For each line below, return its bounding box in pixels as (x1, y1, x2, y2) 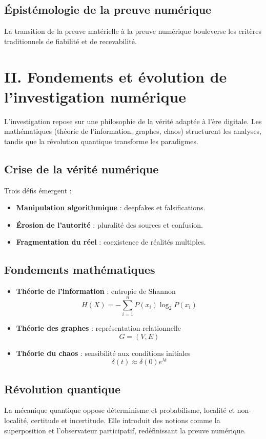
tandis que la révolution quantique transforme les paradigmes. (4, 135, 198, 146)
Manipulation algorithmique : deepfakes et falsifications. (16, 202, 206, 213)
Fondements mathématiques (4, 262, 155, 277)
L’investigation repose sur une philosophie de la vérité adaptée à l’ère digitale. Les (4, 115, 262, 126)
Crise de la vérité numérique (4, 161, 159, 176)
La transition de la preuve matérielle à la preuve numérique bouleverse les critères (4, 26, 262, 36)
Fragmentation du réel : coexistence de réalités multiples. (16, 236, 206, 247)
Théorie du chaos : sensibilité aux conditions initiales (16, 347, 191, 358)
